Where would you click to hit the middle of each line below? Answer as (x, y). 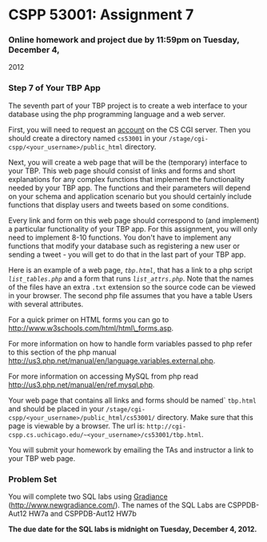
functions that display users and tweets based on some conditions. (119, 204)
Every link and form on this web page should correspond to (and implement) (134, 220)
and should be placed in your (56, 409)
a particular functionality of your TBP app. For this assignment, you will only (133, 229)
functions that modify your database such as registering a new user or (124, 245)
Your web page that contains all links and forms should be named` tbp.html (133, 400)
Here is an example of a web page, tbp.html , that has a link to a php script (131, 269)
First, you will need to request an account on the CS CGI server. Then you (130, 129)
